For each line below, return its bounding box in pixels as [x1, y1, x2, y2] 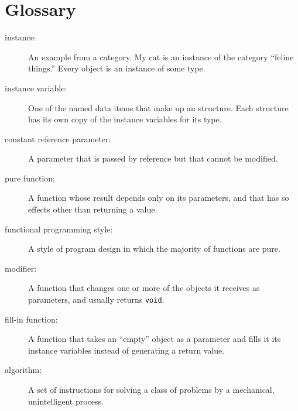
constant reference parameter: [5, 132, 111, 145]
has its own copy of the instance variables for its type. [28, 113, 222, 125]
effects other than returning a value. [28, 203, 157, 215]
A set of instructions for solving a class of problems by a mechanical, [28, 383, 275, 396]
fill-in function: [5, 313, 58, 325]
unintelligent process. [28, 395, 104, 407]
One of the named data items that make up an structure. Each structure [28, 101, 289, 114]
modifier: [5, 262, 37, 274]
